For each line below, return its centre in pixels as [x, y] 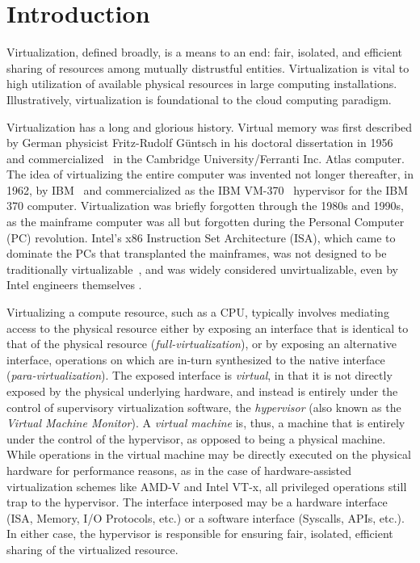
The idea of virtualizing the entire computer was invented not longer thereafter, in [210, 174]
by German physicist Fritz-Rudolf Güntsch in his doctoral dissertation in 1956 [200, 143]
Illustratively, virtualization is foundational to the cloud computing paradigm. [199, 99]
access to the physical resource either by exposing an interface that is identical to [208, 328]
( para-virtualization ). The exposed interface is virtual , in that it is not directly [199, 375]
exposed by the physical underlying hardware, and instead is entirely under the [202, 391]
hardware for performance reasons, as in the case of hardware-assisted [179, 470]
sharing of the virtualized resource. [92, 549]
